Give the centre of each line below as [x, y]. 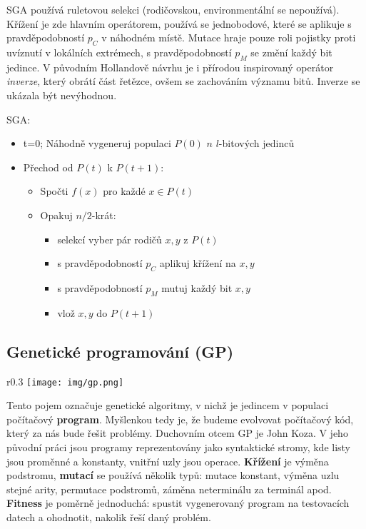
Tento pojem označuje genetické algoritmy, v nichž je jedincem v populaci [168, 405]
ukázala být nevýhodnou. [62, 95]
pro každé [124, 191]
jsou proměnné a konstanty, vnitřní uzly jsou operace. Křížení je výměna [168, 461]
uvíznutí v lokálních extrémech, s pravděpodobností [119, 52]
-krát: [104, 215]
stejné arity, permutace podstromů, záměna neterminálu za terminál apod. [169, 489]
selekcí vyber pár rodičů [110, 239]
